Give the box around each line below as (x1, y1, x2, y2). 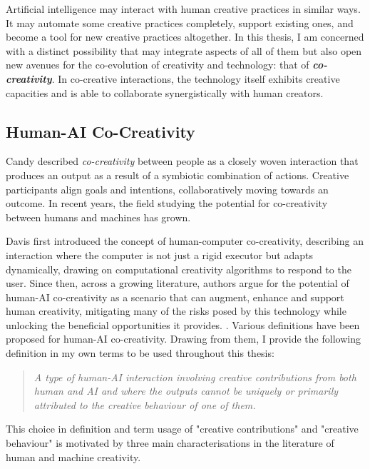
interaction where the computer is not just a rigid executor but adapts (6, 247, 313, 262)
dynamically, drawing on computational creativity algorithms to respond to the (6, 261, 351, 276)
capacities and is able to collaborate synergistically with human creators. (6, 85, 324, 100)
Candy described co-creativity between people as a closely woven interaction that (6, 153, 359, 168)
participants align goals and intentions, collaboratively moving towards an (6, 181, 329, 196)
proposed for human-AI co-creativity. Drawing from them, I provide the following (6, 331, 361, 346)
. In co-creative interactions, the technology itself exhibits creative (51, 71, 340, 86)
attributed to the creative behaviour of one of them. (34, 397, 256, 412)
